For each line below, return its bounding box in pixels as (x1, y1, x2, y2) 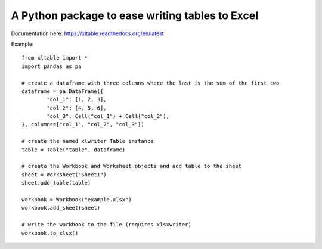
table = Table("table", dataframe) (21, 146, 126, 153)
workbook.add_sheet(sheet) (21, 204, 101, 211)
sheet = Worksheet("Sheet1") (21, 171, 107, 178)
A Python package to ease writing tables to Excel (11, 9, 259, 22)
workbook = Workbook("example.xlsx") (21, 196, 132, 203)
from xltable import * (21, 54, 88, 61)
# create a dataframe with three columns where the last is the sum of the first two (21, 79, 280, 86)
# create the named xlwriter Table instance (21, 138, 154, 145)
